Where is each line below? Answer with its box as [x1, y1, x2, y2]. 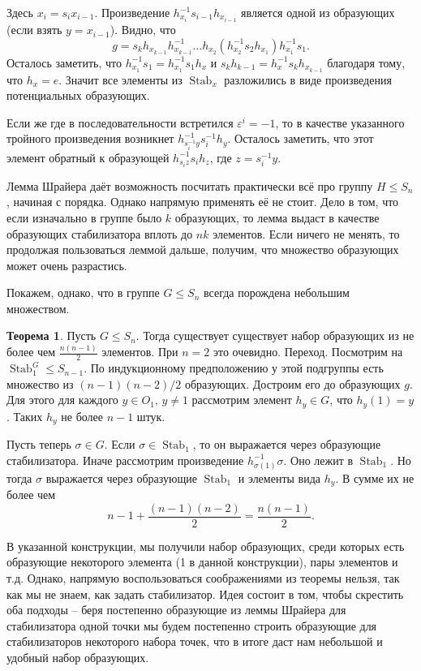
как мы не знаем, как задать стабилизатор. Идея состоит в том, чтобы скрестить [6, 585, 404, 602]
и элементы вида [238, 469, 321, 486]
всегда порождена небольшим [204, 284, 350, 301]
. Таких [6, 407, 43, 424]
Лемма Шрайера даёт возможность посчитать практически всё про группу [6, 177, 373, 194]
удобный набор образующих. [6, 648, 149, 665]
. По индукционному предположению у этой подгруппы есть [84, 359, 384, 376]
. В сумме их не [335, 469, 415, 486]
